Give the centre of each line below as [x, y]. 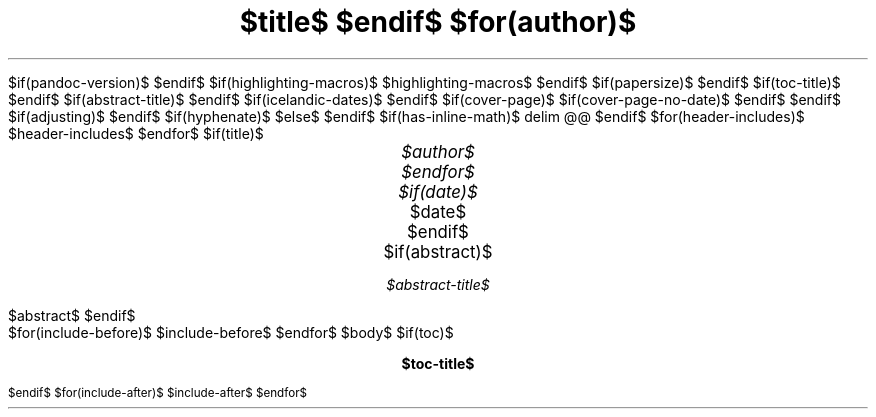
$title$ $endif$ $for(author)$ [438, 22]
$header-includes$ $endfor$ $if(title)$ [136, 133]
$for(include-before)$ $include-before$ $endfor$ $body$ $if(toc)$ [231, 332]
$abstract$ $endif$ [72, 315]
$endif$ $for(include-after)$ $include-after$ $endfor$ [158, 392]
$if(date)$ [438, 191]
